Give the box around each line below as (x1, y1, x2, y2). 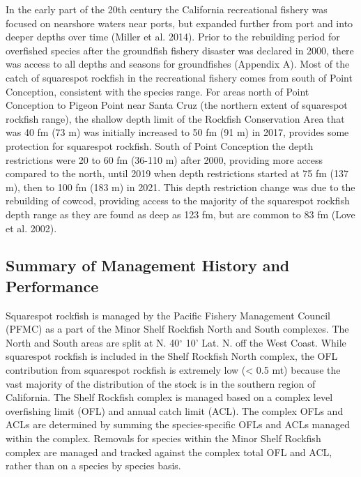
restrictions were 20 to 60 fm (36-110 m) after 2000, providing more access (6, 152, 323, 167)
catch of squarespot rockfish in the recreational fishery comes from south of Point (6, 70, 353, 84)
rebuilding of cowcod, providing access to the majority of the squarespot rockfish (6, 193, 350, 208)
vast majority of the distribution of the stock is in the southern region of (6, 376, 316, 391)
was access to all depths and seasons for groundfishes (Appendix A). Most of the (6, 56, 350, 71)
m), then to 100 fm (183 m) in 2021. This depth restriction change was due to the (6, 179, 355, 194)
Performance (6, 275, 99, 296)
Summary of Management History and (6, 255, 290, 276)
